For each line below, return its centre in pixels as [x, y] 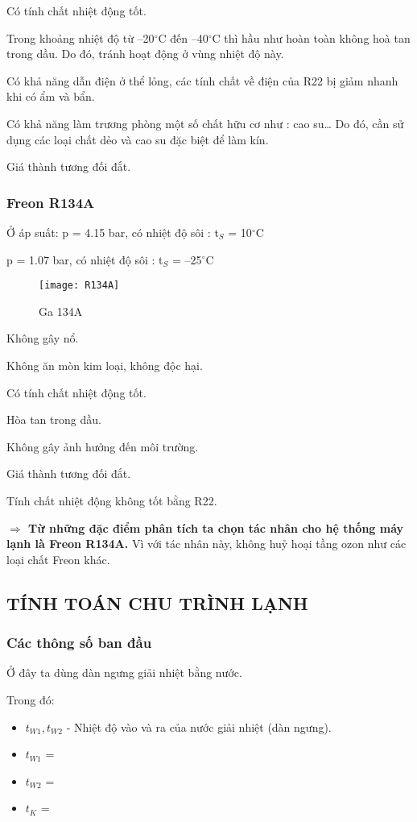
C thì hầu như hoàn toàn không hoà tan [311, 37]
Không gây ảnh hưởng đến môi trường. [103, 446]
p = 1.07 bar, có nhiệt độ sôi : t [85, 259]
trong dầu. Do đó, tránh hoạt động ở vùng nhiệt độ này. [145, 54]
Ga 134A [61, 311]
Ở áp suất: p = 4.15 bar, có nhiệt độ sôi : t [113, 232]
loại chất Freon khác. [58, 559]
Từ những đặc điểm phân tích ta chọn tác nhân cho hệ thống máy [216, 527]
